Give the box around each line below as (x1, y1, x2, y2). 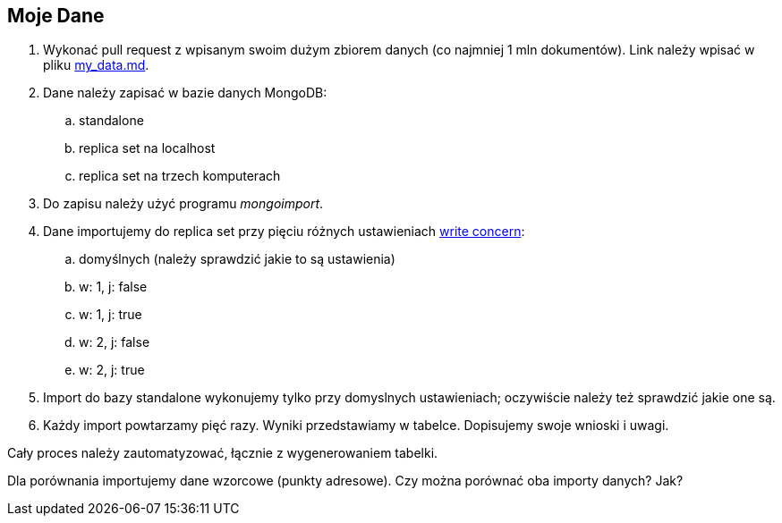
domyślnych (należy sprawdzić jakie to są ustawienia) (79, 251, 395, 267)
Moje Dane (7, 4, 105, 27)
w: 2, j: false (79, 334, 150, 350)
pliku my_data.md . (43, 57, 149, 73)
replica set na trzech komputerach (79, 168, 281, 184)
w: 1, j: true (79, 307, 142, 323)
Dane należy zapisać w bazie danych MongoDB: (43, 85, 327, 101)
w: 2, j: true (79, 362, 145, 378)
